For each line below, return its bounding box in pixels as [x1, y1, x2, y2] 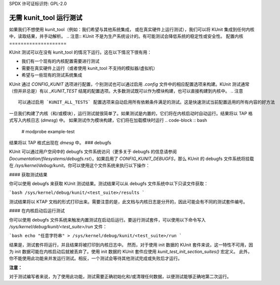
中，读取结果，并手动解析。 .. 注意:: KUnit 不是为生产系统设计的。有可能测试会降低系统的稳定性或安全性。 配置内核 [9, 33, 243, 39]
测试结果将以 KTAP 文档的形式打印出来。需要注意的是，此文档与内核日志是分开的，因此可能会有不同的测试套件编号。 [9, 198, 248, 204]
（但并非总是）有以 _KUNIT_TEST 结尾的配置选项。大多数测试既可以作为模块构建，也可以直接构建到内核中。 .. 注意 [9, 88, 243, 94]
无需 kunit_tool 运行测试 [9, 13, 82, 22]
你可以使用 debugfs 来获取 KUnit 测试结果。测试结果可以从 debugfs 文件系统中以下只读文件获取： [9, 180, 208, 187]
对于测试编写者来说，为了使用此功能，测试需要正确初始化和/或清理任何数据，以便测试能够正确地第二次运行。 [9, 274, 232, 280]
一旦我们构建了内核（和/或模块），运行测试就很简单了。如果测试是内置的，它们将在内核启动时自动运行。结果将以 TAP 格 [9, 110, 253, 116]
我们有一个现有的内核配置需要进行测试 [21, 58, 100, 64]
